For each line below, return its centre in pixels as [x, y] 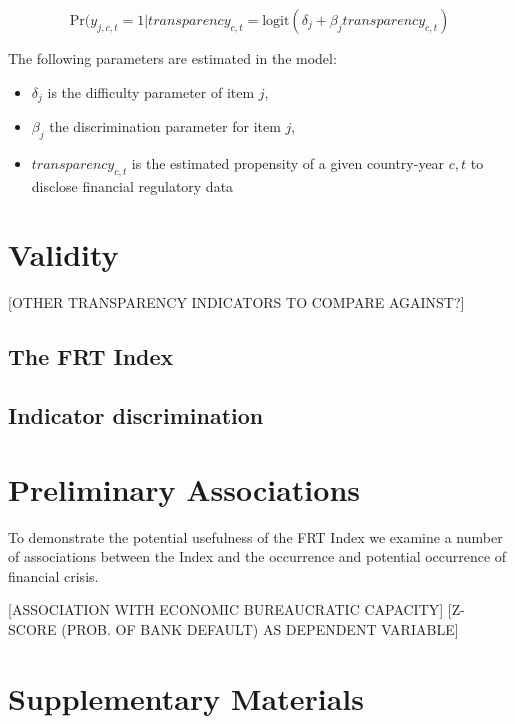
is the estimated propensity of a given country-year [288, 162]
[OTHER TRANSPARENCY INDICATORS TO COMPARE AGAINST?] [236, 302]
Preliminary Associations [184, 488]
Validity [63, 254]
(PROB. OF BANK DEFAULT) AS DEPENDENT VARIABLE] [260, 629]
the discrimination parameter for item [165, 126]
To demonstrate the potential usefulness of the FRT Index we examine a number [255, 536]
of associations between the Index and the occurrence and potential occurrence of [257, 556]
